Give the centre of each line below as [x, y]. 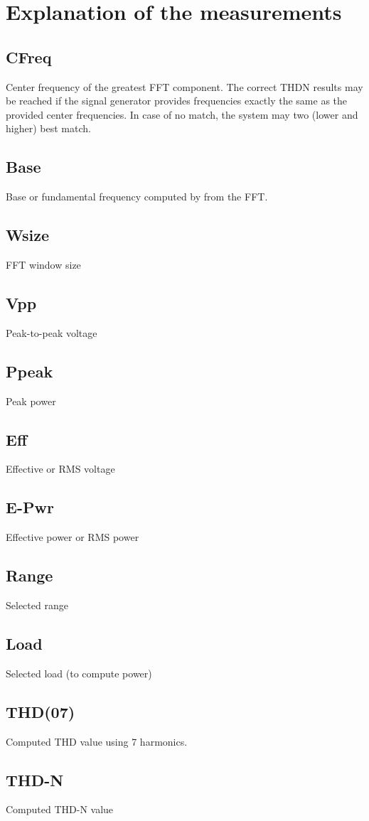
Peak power [31, 401]
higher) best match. [48, 128]
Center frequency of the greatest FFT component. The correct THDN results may [184, 86]
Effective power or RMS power [73, 537]
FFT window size [43, 264]
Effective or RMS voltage [60, 469]
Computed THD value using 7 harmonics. [97, 741]
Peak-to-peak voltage [52, 332]
